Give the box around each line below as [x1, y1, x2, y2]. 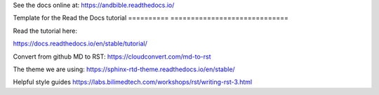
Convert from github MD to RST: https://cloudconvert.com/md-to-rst [13, 52, 211, 61]
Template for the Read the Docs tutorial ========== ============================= [13, 14, 289, 22]
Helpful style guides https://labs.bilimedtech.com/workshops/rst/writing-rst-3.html [13, 78, 253, 87]
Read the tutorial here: [13, 27, 77, 35]
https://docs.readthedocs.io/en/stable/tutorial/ [13, 39, 147, 48]
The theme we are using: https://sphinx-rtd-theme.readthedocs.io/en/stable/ [13, 65, 235, 73]
